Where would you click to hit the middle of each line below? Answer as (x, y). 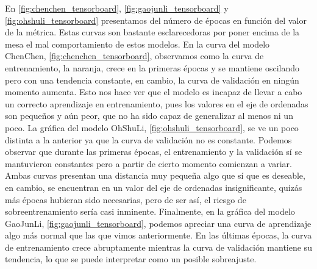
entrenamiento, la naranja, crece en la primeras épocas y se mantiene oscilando (152, 67)
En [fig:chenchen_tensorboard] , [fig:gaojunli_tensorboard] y (117, 8)
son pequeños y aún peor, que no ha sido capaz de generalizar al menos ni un (149, 116)
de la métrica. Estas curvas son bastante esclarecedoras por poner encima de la (152, 32)
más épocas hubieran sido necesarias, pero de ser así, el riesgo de (126, 199)
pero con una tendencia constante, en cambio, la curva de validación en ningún (152, 80)
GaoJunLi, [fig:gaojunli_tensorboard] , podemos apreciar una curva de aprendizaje (158, 223)
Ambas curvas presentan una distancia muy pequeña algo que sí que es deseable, (155, 175)
